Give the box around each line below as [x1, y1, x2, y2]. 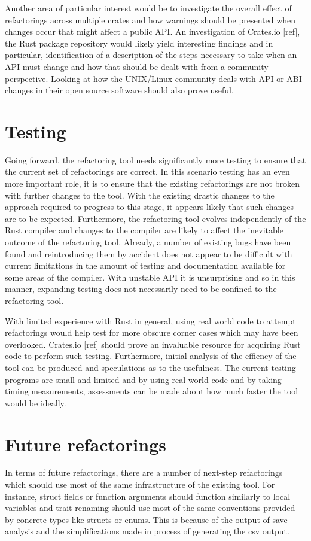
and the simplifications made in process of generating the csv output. [36, 525, 289, 537]
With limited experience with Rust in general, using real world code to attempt [5, 314, 296, 327]
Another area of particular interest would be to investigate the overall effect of [5, 2, 292, 14]
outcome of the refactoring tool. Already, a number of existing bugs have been [5, 236, 291, 248]
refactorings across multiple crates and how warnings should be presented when [5, 13, 296, 26]
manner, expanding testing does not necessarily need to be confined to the [5, 282, 277, 295]
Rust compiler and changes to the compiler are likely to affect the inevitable [5, 224, 283, 236]
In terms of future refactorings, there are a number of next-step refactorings [5, 466, 283, 479]
